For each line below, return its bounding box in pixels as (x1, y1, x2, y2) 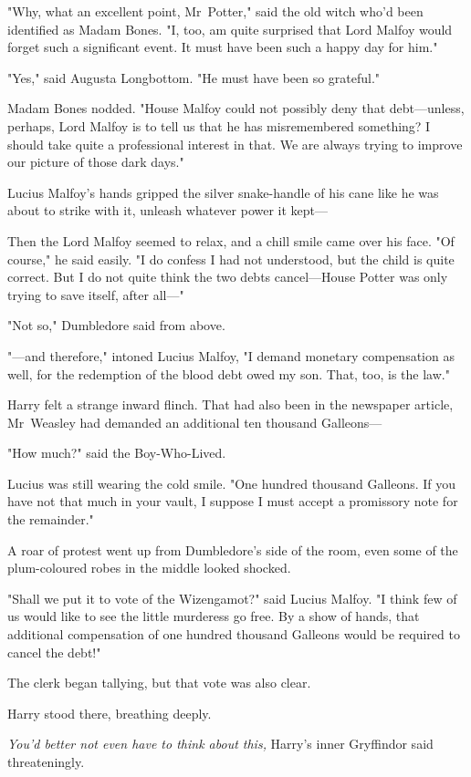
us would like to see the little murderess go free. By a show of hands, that (7, 606, 420, 626)
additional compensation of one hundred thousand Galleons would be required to (7, 625, 460, 644)
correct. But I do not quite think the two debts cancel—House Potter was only (7, 267, 448, 286)
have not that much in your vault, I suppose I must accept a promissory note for (7, 492, 458, 511)
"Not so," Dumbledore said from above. (7, 316, 225, 335)
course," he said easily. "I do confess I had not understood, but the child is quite (7, 249, 455, 268)
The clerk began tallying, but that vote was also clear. (7, 673, 311, 692)
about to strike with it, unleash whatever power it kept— (7, 201, 329, 220)
